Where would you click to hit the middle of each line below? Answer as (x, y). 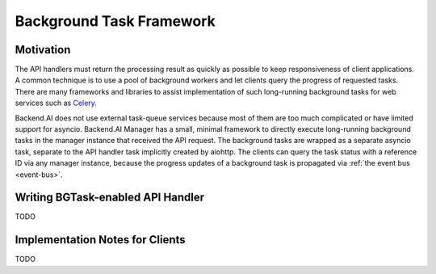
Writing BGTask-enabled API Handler (110, 198)
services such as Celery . (56, 103)
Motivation (43, 50)
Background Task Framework (115, 21)
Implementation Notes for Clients (100, 240)
